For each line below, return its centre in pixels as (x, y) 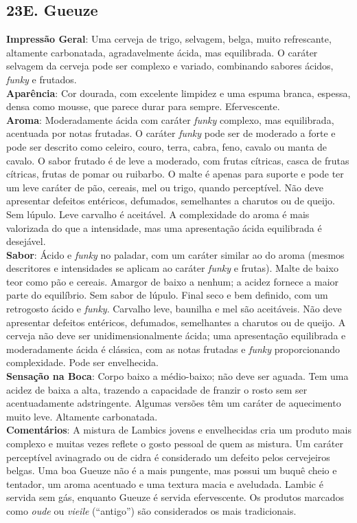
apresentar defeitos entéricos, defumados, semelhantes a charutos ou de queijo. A (176, 322)
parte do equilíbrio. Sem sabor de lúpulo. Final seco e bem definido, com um (167, 295)
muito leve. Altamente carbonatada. (82, 416)
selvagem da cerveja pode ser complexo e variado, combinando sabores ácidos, (170, 66)
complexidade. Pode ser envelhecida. (82, 362)
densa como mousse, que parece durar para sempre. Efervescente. (143, 106)
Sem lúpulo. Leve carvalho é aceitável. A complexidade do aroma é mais (158, 214)
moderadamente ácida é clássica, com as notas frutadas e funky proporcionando (173, 349)
